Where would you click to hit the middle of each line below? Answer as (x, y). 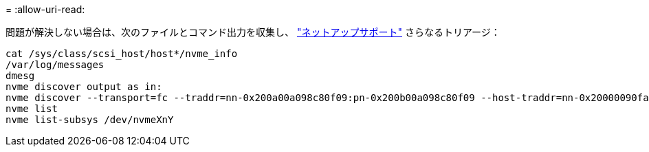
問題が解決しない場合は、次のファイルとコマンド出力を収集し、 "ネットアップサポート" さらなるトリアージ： (253, 32)
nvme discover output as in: (84, 87)
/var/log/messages (55, 65)
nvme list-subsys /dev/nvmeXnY (90, 120)
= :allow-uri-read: (45, 9)
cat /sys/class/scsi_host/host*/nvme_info (122, 54)
